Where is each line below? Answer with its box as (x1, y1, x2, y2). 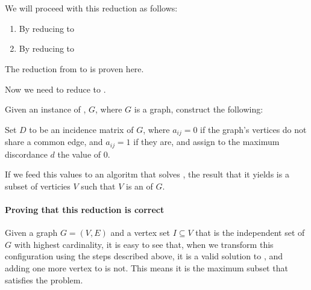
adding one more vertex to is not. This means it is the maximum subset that (5, 262, 288, 274)
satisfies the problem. (5, 273, 83, 286)
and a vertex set (110, 226, 170, 239)
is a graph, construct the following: (134, 103, 263, 116)
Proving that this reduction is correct (5, 203, 165, 216)
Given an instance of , (5, 103, 86, 116)
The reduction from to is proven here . (5, 62, 144, 75)
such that (81, 179, 116, 192)
